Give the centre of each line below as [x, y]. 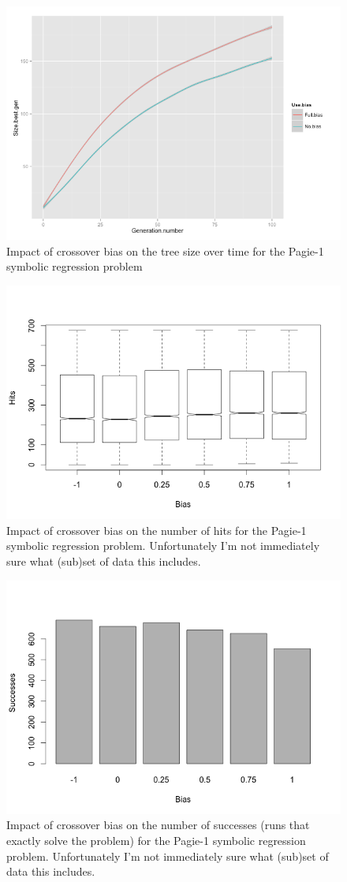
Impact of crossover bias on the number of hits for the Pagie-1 [157, 530]
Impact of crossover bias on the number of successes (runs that [158, 825]
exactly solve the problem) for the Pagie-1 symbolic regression [156, 840]
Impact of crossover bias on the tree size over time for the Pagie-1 [165, 250]
